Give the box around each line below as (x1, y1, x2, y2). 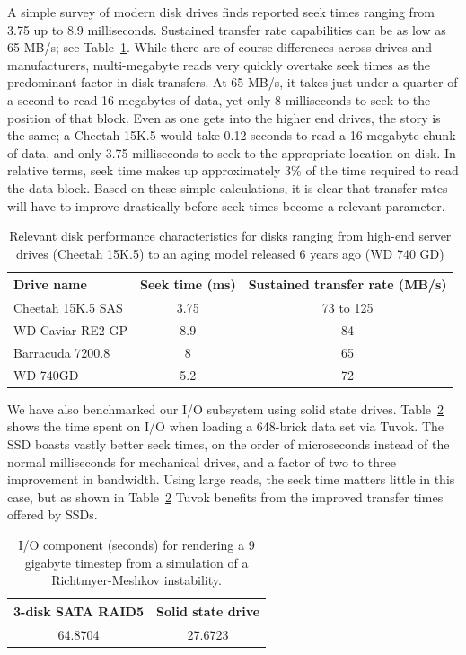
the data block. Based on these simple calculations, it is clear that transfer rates (7, 178, 448, 197)
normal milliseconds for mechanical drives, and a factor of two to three (7, 452, 396, 471)
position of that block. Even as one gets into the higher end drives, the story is (7, 108, 441, 127)
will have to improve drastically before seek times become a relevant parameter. (7, 196, 445, 215)
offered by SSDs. (7, 505, 98, 524)
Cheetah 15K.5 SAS (13, 298, 123, 317)
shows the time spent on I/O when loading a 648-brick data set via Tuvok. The (7, 417, 444, 436)
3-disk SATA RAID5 (13, 601, 144, 620)
